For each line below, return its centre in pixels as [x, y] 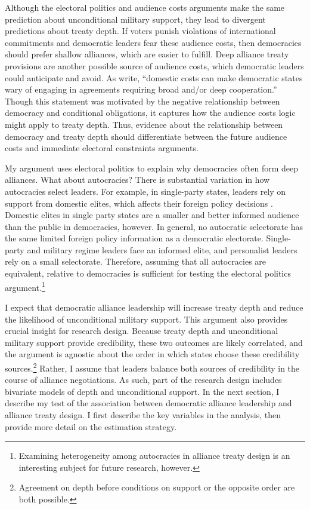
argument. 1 [25, 286]
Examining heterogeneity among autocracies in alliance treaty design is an [154, 456]
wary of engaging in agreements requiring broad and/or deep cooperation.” [141, 89]
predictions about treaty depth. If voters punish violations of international [140, 31]
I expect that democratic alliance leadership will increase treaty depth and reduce [154, 307]
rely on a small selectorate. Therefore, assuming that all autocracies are [136, 261]
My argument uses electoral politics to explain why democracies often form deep [151, 168]
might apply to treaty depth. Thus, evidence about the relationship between [144, 124]
